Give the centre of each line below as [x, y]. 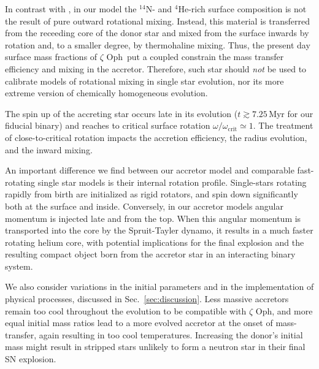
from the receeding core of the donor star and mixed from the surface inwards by [157, 33]
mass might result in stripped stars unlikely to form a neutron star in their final [155, 347]
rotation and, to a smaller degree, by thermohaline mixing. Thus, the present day [158, 44]
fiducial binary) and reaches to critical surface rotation [108, 125]
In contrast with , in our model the [71, 9]
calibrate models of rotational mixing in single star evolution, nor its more [144, 81]
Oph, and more [284, 310]
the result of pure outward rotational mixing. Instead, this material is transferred [157, 21]
